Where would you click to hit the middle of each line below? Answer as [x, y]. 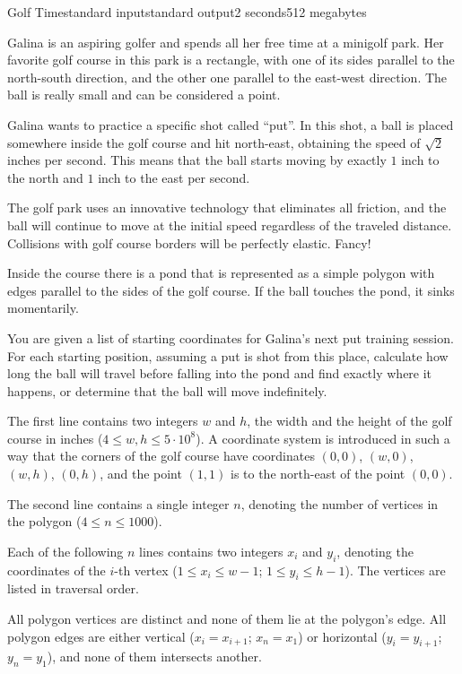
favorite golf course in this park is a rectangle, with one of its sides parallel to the [231, 60]
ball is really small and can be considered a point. [144, 95]
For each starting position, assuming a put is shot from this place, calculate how [228, 355]
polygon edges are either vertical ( [101, 636]
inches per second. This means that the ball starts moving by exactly [197, 160]
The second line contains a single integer [118, 503]
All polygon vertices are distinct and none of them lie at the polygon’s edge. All [227, 619]
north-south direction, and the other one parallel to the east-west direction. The [227, 77]
